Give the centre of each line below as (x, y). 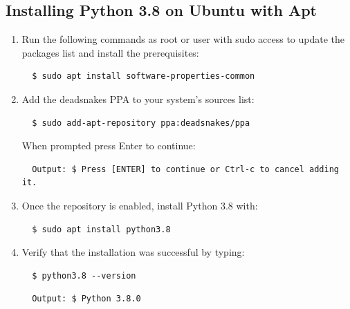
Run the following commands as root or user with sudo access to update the (183, 39)
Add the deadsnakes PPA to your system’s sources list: (138, 99)
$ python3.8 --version (84, 275)
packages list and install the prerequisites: (110, 52)
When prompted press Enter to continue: (109, 146)
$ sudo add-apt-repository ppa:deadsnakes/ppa (141, 123)
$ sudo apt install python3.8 (101, 229)
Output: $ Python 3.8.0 (86, 299)
